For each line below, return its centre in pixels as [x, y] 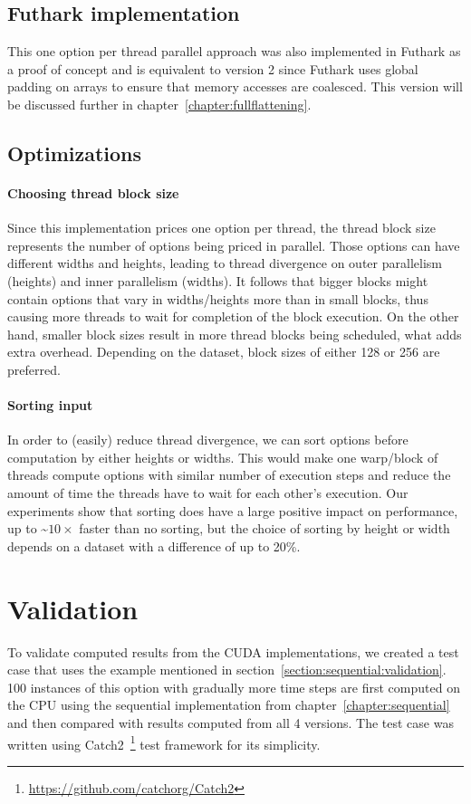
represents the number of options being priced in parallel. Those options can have [234, 245]
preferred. [34, 369]
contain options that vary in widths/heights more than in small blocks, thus [218, 298]
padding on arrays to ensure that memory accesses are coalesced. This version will [235, 86]
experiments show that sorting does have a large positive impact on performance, [233, 510]
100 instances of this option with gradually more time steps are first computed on [234, 687]
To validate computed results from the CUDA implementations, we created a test [233, 651]
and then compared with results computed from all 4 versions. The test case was [231, 722]
